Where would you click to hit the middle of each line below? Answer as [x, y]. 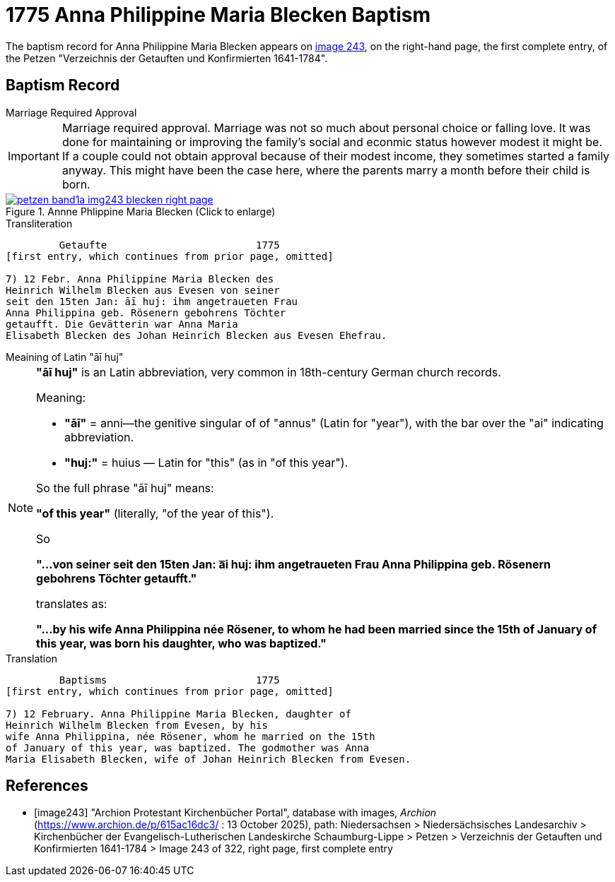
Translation [31, 658]
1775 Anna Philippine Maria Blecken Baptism [218, 15]
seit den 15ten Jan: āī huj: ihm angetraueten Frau [152, 301]
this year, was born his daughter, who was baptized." [181, 643]
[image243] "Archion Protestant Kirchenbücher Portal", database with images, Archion [235, 813]
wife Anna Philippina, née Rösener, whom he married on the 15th [191, 736]
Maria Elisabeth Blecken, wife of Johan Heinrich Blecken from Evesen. [209, 759]
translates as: [72, 603]
